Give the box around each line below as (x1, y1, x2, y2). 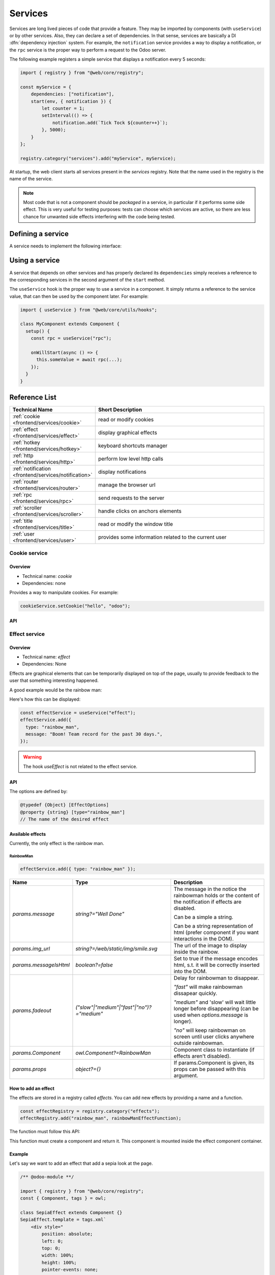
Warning (23, 754, 42, 760)
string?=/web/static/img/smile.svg (75, 945, 158, 952)
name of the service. (9, 176, 53, 182)
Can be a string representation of (173, 922, 253, 929)
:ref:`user (12, 530, 35, 538)
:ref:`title (12, 518, 33, 525)
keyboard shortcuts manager (98, 442, 168, 449)
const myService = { (20, 84, 71, 90)
